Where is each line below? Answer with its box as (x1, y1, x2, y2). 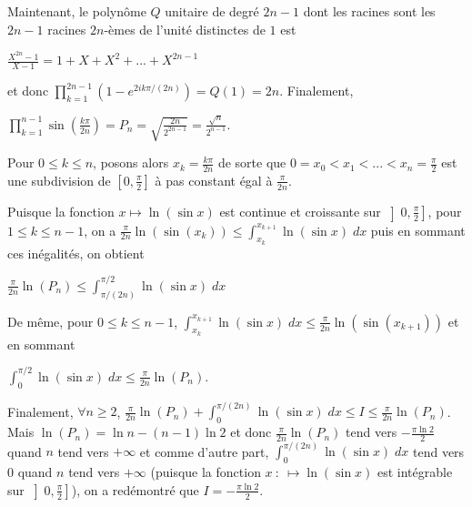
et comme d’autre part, (139, 441, 269, 461)
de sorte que (217, 153, 286, 172)
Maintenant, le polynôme (7, 2, 146, 20)
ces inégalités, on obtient (7, 243, 145, 262)
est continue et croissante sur (219, 201, 381, 220)
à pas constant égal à (155, 170, 273, 189)
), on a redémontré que (71, 480, 199, 499)
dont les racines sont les (303, 2, 436, 20)
